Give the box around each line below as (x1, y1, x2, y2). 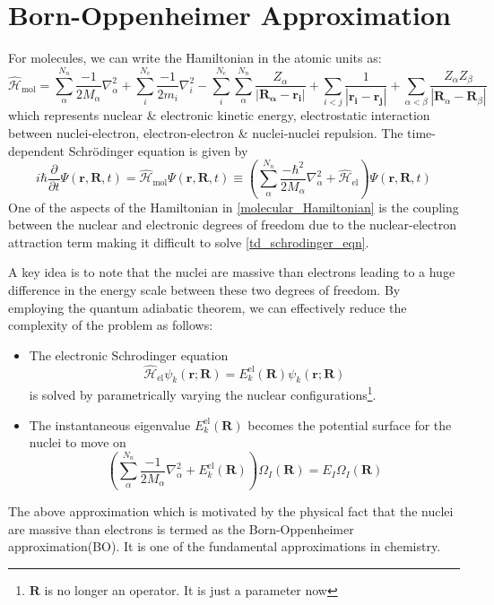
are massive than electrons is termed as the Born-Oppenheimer (8, 519, 354, 538)
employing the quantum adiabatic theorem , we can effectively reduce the (8, 298, 407, 316)
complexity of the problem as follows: (8, 315, 213, 334)
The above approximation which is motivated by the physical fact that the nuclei (8, 502, 454, 521)
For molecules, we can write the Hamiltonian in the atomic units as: (8, 48, 382, 67)
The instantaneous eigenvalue (29, 415, 191, 434)
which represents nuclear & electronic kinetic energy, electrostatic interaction (8, 106, 430, 125)
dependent (8, 141, 65, 160)
